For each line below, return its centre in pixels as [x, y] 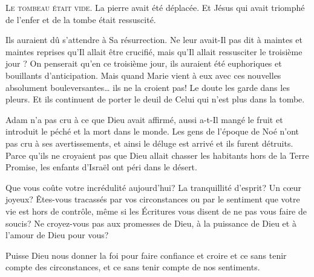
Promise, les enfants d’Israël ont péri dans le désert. [101, 167]
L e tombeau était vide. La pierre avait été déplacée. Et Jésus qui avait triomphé [155, 7]
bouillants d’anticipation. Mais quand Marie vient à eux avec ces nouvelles [143, 75]
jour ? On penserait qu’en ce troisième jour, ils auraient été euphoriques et [144, 63]
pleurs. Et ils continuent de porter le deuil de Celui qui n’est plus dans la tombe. [155, 99]
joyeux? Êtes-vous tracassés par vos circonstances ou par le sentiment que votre [153, 199]
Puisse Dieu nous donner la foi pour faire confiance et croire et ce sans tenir [146, 255]
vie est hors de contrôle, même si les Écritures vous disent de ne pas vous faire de [156, 211]
